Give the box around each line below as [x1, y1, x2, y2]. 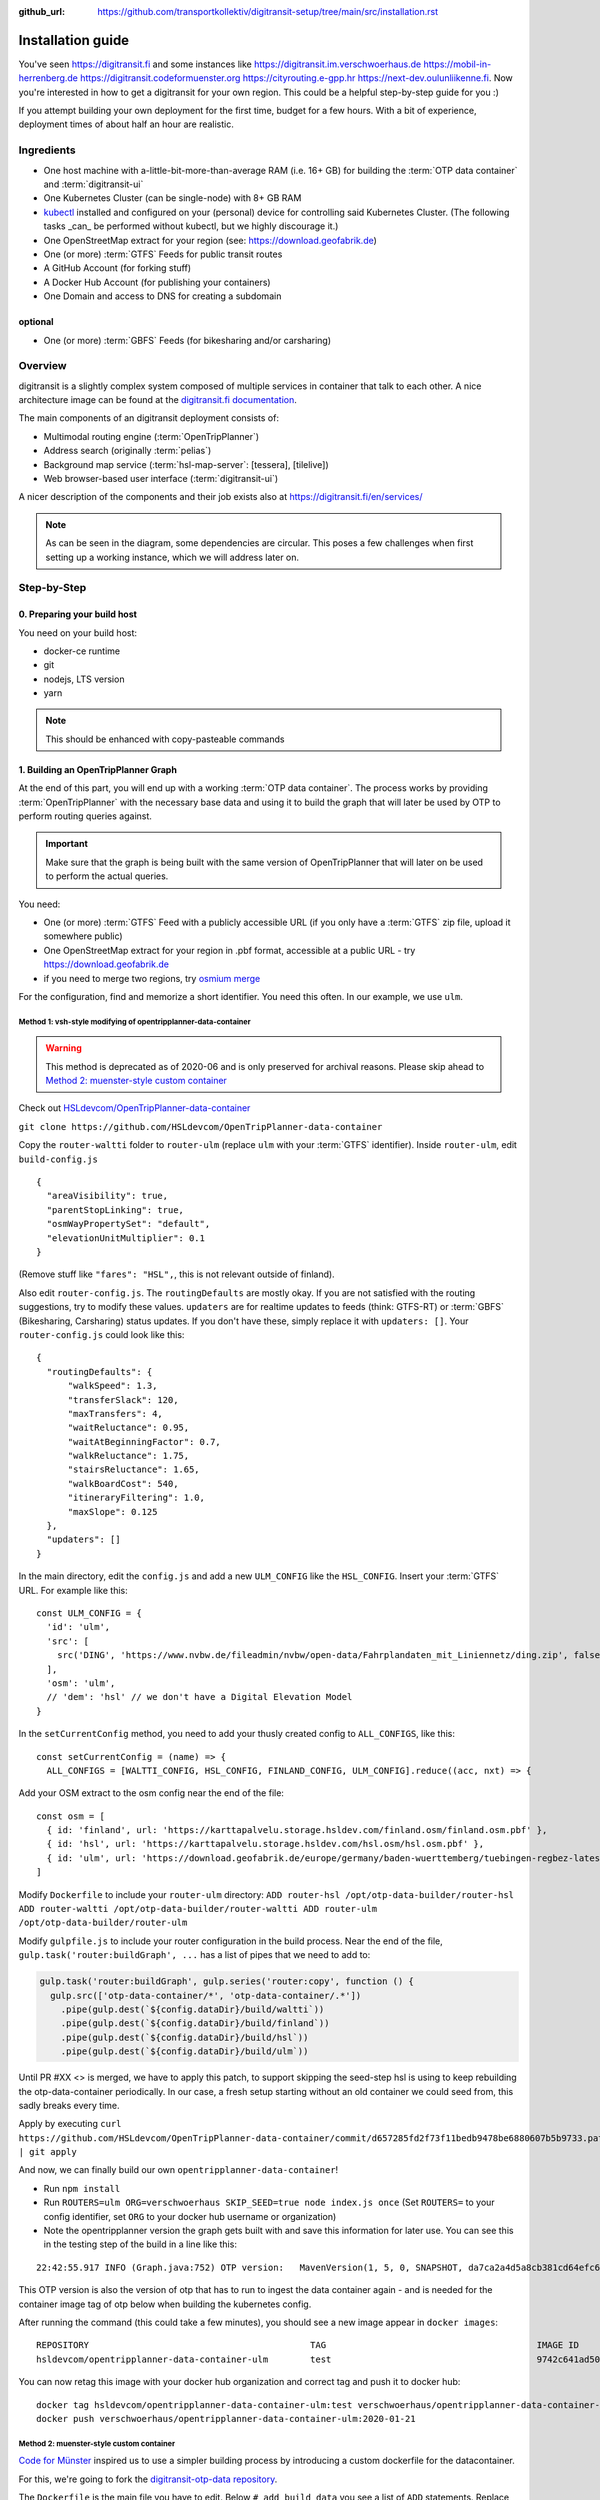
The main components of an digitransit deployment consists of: [18, 412, 280, 424]
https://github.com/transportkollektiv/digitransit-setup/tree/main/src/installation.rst [97, 6, 439, 17]
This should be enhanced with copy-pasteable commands [45, 733, 285, 745]
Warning [45, 1042, 82, 1054]
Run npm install [43, 2182, 121, 2194]
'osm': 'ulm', [46, 1677, 116, 1689]
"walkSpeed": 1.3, [67, 1380, 158, 1392]
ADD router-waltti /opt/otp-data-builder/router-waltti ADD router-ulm [18, 1903, 378, 1915]
